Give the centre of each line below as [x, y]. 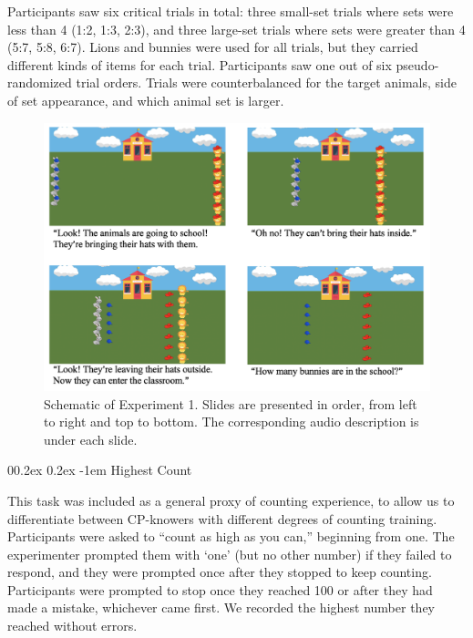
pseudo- [417, 64]
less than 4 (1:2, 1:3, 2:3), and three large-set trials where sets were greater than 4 [236, 29]
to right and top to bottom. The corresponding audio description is [231, 422]
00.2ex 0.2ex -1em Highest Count [100, 470]
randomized [40, 82]
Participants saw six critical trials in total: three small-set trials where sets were [231, 11]
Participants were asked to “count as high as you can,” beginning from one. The [231, 536]
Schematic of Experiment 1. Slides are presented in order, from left [231, 403]
